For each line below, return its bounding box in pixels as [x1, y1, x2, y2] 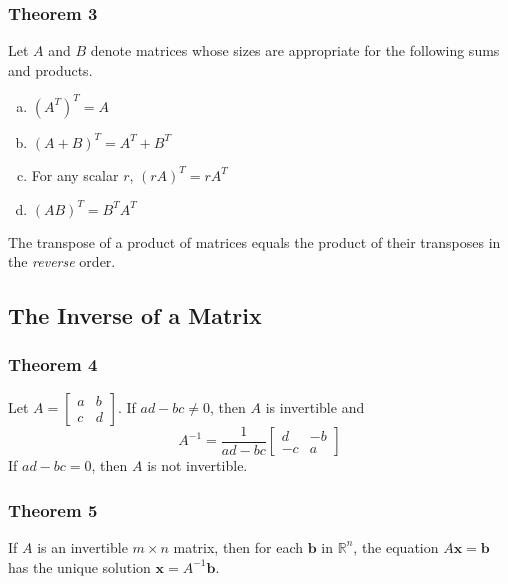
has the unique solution [8, 556, 151, 577]
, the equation [353, 536, 439, 557]
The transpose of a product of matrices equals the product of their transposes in [8, 231, 501, 252]
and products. [8, 59, 93, 80]
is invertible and [265, 396, 365, 417]
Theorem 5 [8, 497, 98, 522]
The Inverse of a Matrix [8, 300, 262, 331]
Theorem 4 [8, 352, 98, 377]
